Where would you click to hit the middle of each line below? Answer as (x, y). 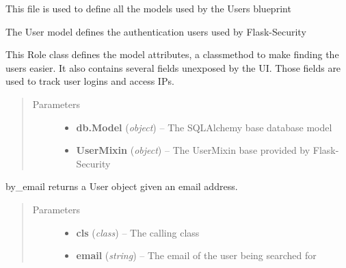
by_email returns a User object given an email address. (122, 186)
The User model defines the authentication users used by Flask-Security (156, 31)
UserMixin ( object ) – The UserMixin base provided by (193, 150)
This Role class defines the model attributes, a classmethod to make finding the (172, 54)
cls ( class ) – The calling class (138, 232)
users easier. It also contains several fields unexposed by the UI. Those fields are (173, 67)
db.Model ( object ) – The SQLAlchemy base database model (204, 127)
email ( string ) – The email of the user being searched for (196, 255)
